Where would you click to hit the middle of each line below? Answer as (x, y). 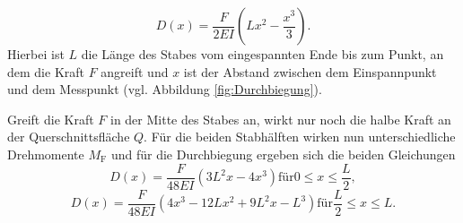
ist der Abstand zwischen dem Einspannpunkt (310, 71)
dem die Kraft (46, 71)
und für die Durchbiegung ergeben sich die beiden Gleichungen (283, 154)
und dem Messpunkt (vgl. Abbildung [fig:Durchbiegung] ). (165, 89)
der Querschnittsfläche (69, 137)
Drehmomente (46, 154)
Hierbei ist (36, 54)
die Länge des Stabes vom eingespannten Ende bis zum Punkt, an (262, 54)
